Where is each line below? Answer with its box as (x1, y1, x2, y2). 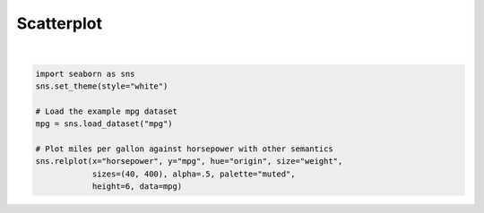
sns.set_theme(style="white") (35, 81, 169, 91)
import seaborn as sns (35, 68, 135, 79)
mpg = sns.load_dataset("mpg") (35, 119, 174, 129)
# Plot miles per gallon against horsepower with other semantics (35, 143, 333, 154)
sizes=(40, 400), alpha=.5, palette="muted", (91, 168, 296, 179)
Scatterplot (16, 13, 103, 33)
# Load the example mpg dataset (35, 106, 178, 116)
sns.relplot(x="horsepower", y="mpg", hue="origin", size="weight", (35, 157, 343, 166)
